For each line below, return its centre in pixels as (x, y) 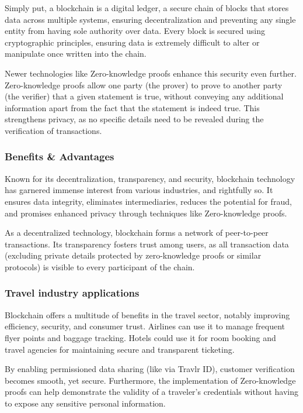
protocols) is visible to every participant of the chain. (100, 266)
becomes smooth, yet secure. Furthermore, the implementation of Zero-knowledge (150, 380)
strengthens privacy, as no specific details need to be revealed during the (134, 119)
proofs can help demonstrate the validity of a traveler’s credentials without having (151, 392)
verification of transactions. (53, 130)
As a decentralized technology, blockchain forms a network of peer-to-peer (137, 233)
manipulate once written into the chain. (76, 54)
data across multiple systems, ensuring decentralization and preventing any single (150, 19)
